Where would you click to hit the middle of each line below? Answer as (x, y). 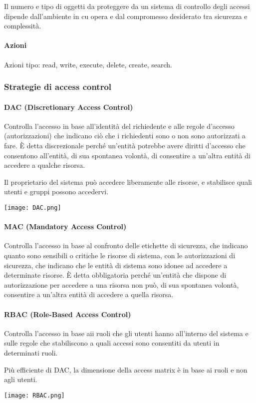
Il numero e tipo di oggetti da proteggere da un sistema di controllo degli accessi (127, 6)
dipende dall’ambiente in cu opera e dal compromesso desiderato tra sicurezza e (126, 16)
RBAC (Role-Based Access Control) (68, 314)
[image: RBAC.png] (34, 395)
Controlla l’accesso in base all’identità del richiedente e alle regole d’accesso (119, 126)
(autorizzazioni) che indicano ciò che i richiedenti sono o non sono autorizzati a (125, 136)
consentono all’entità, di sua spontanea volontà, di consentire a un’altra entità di (127, 155)
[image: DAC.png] (33, 207)
